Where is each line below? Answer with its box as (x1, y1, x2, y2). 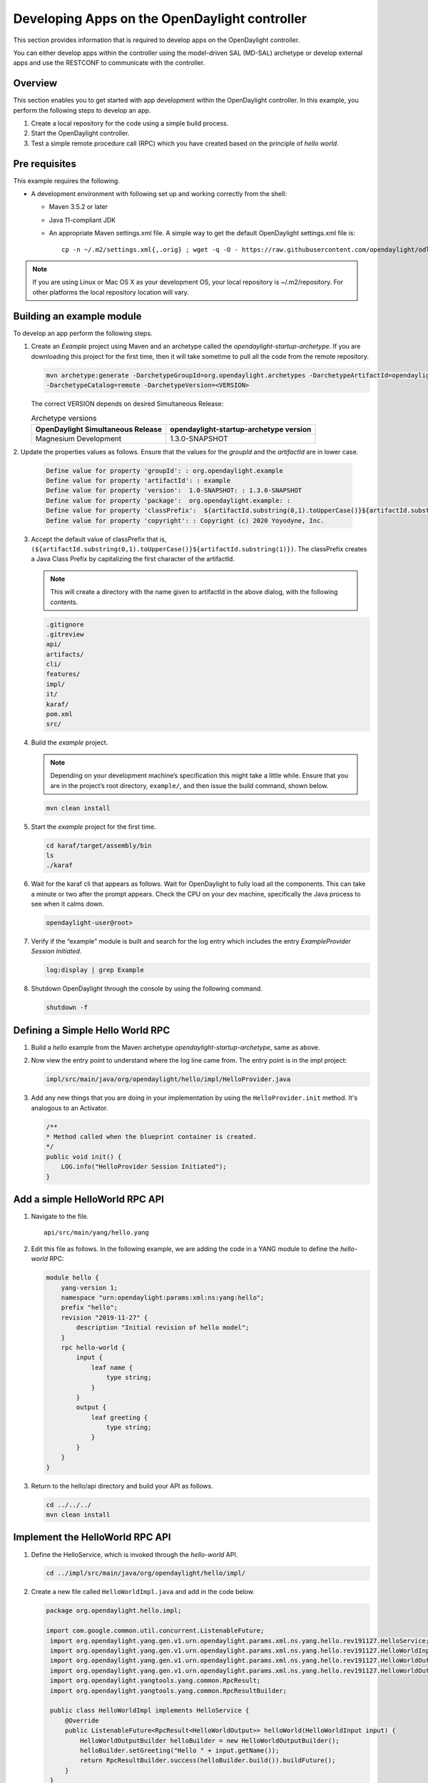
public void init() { (46, 1153, 122, 1160)
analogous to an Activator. (31, 1103, 108, 1112)
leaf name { (91, 1363, 133, 1371)
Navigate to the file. (31, 1212, 89, 1221)
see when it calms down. (31, 899, 105, 909)
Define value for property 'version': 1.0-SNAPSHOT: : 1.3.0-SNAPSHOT (46, 486, 302, 495)
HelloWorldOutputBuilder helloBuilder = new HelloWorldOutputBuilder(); (79, 1737, 340, 1744)
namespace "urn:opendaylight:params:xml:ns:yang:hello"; (61, 1294, 265, 1302)
